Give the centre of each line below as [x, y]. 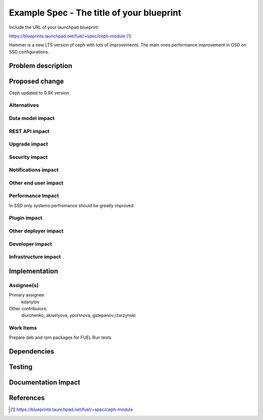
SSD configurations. [29, 52]
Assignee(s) [24, 285]
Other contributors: [28, 308]
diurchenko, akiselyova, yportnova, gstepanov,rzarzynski [78, 315]
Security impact [28, 157]
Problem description [41, 66]
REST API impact [29, 131]
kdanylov [30, 302]
